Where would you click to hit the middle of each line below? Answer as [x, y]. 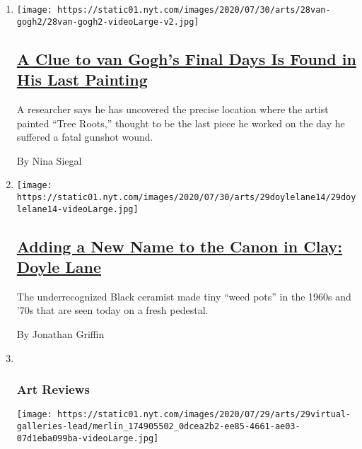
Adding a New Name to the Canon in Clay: [179, 246]
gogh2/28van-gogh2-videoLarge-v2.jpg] [108, 22]
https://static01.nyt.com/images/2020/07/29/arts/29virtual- [204, 415]
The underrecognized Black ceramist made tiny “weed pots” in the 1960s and [184, 296]
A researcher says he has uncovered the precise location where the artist [173, 109]
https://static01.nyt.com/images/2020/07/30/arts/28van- [194, 10]
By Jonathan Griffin [60, 334]
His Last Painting [82, 80]
